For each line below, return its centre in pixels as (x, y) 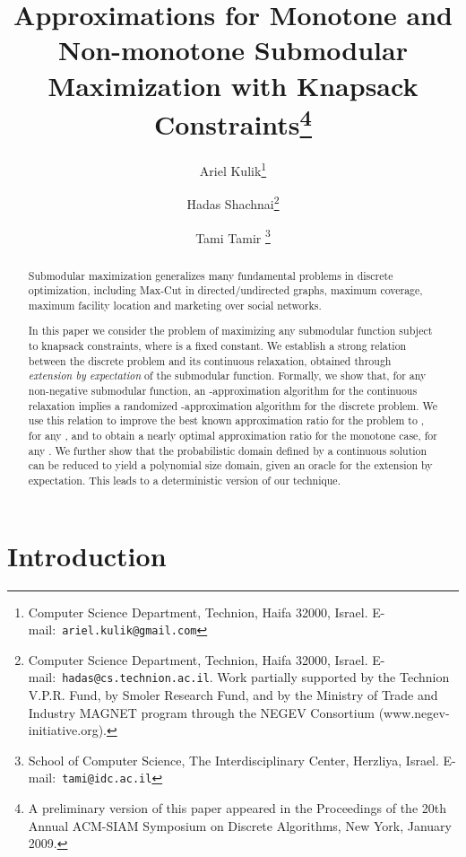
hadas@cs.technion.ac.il (136, 679)
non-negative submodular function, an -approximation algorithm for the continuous (223, 391)
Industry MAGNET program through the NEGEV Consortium (201, 712)
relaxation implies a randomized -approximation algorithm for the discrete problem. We (233, 405)
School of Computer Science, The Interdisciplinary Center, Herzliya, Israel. (233, 760)
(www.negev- (414, 712)
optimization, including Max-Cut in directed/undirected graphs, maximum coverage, (225, 290)
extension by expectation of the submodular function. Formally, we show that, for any (227, 376)
